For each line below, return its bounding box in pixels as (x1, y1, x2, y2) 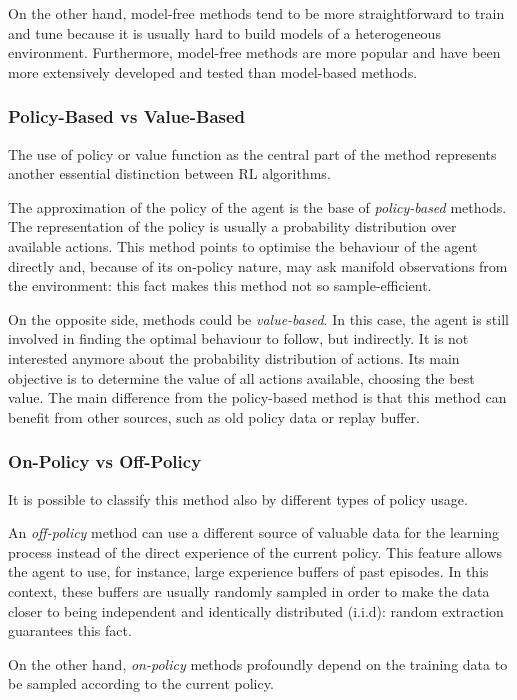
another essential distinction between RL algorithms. (8, 163, 331, 184)
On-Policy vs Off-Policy (8, 449, 202, 474)
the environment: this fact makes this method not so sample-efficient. (8, 275, 432, 296)
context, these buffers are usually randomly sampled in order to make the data (8, 580, 490, 601)
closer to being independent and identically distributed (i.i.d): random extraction (8, 600, 504, 621)
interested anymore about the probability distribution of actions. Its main (8, 347, 460, 368)
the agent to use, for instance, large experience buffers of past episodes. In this (8, 561, 489, 582)
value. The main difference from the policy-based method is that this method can (8, 387, 507, 408)
